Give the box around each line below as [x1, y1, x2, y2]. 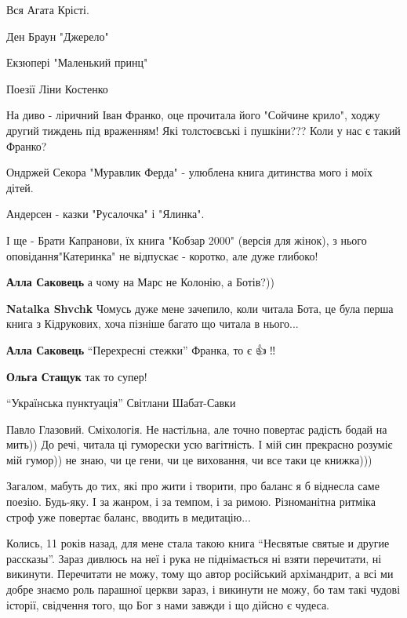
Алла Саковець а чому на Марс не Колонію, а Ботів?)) [6, 274, 274, 290]
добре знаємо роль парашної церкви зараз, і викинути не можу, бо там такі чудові [6, 581, 401, 598]
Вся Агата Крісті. [6, 2, 89, 17]
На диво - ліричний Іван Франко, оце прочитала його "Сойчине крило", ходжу [6, 107, 380, 123]
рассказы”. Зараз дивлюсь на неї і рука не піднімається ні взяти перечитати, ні [6, 550, 382, 566]
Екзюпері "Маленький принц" [6, 54, 148, 71]
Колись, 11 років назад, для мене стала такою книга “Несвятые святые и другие [6, 535, 390, 551]
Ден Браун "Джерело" [6, 27, 109, 44]
